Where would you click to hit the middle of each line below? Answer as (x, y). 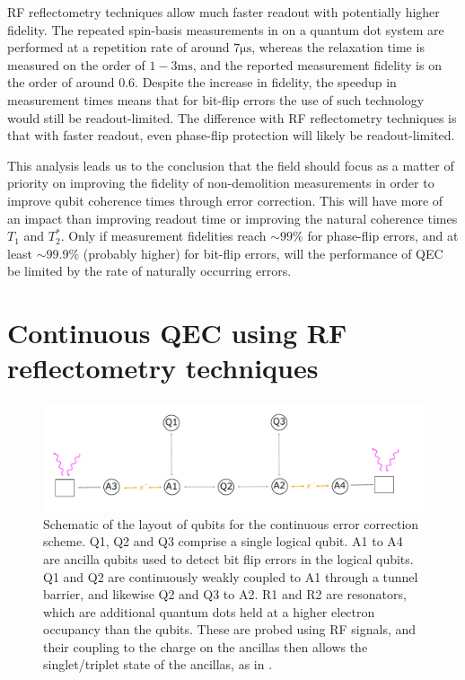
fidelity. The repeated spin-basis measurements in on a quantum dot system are (226, 29)
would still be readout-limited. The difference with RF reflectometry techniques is (232, 117)
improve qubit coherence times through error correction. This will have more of (225, 200)
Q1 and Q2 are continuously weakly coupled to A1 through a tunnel (231, 576)
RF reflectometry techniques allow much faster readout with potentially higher (224, 12)
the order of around (61, 82)
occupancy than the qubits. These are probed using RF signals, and (230, 629)
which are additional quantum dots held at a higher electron (209, 611)
